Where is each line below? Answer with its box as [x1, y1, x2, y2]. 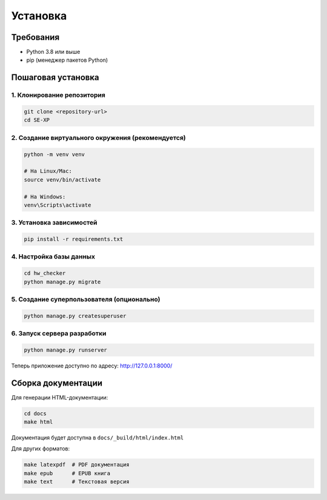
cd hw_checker [24, 270, 66, 277]
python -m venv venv [24, 151, 85, 157]
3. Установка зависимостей [11, 219, 97, 227]
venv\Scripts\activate [24, 202, 91, 208]
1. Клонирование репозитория [11, 91, 105, 99]
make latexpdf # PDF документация [24, 461, 130, 469]
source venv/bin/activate [24, 176, 101, 183]
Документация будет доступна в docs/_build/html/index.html [11, 434, 184, 441]
